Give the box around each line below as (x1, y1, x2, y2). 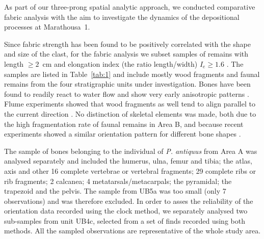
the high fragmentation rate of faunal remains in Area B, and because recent (4, 118, 244, 129)
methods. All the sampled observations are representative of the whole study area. (4, 225, 261, 236)
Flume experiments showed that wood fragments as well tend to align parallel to (4, 98, 255, 109)
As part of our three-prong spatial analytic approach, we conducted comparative (4, 2, 255, 12)
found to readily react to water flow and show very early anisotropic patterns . (4, 88, 249, 99)
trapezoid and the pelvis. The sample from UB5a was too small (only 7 (4, 185, 226, 196)
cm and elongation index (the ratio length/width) (42, 58, 198, 69)
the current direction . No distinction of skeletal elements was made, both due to (4, 108, 256, 119)
